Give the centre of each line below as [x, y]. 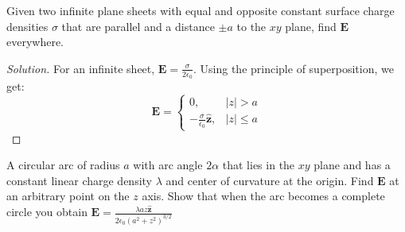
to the [251, 26]
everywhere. [35, 42]
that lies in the [259, 165]
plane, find [311, 26]
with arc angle [168, 165]
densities [27, 26]
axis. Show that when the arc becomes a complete [263, 196]
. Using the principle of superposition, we [294, 68]
